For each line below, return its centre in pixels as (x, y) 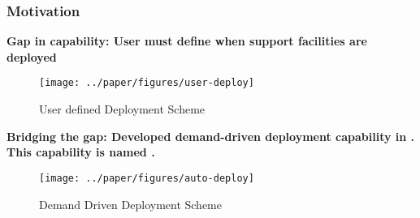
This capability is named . (81, 152)
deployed (32, 56)
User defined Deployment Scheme (122, 109)
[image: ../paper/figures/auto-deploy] (147, 178)
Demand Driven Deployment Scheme (130, 204)
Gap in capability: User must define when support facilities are (187, 41)
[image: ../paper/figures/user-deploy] (147, 83)
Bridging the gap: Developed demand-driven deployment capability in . (211, 136)
